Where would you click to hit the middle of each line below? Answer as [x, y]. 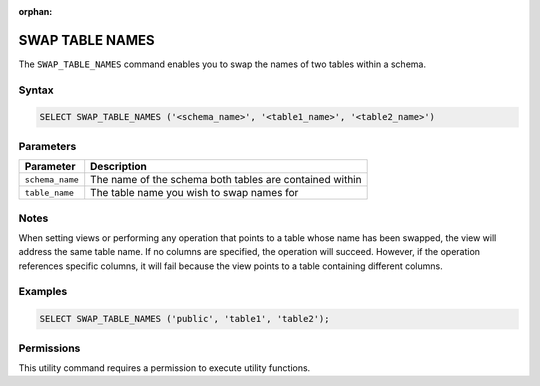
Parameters [47, 146]
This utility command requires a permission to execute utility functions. [164, 368]
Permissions [49, 348]
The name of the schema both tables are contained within [226, 180]
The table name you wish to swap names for [194, 193]
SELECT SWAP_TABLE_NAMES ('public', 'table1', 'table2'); [184, 319]
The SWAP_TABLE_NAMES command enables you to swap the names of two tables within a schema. [222, 64]
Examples [43, 292]
